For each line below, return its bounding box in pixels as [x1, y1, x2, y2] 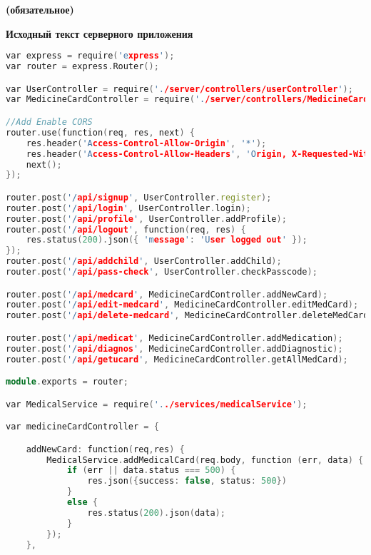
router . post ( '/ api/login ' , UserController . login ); [6, 203, 251, 213]
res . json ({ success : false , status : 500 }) [87, 476, 287, 487]
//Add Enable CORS [6, 117, 93, 127]
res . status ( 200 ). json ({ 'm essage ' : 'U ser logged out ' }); [26, 235, 308, 245]
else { [66, 497, 98, 508]
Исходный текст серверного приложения [6, 26, 193, 41]
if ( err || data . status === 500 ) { [66, 465, 236, 476]
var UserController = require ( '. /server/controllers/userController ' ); [6, 83, 353, 94]
